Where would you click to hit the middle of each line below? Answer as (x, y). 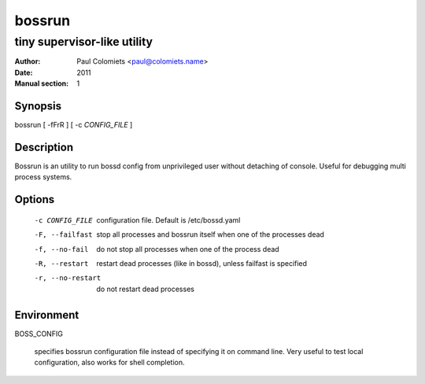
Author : (28, 61)
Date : (24, 72)
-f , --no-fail (61, 249)
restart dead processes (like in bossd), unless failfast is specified (201, 263)
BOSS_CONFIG (39, 334)
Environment (47, 315)
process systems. (43, 177)
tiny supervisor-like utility (84, 42)
